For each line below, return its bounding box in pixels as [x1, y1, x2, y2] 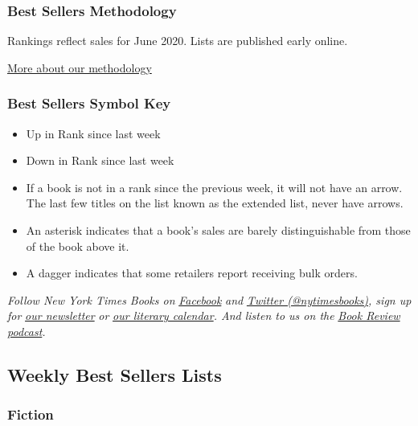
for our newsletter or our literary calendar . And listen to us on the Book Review [7, 307, 400, 324]
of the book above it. [26, 237, 129, 254]
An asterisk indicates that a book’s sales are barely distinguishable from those [26, 222, 411, 238]
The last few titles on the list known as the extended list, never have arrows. [26, 195, 404, 211]
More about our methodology [7, 59, 152, 76]
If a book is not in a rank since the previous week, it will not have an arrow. [26, 178, 403, 195]
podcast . [7, 322, 46, 339]
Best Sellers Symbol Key [7, 93, 171, 113]
